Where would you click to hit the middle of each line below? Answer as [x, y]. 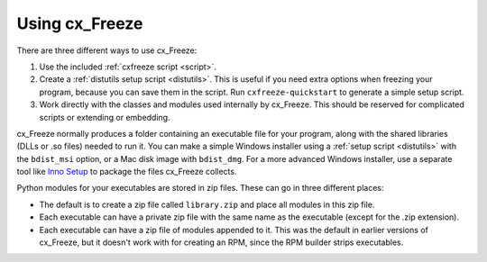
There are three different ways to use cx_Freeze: [107, 50]
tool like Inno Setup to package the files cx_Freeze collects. [127, 172]
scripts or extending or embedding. [105, 117]
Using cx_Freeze [80, 23]
